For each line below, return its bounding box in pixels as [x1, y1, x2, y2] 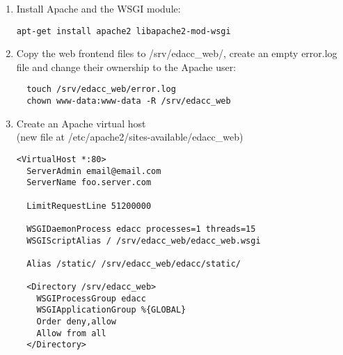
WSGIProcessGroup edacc [36, 293, 146, 303]
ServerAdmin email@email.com [26, 166, 161, 176]
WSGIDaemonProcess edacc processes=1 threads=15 [26, 223, 256, 234]
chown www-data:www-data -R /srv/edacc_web [26, 96, 231, 106]
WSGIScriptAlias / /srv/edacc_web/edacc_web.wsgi [26, 235, 261, 246]
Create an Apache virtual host [16, 116, 146, 130]
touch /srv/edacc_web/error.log [26, 84, 176, 95]
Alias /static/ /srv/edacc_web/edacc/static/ [26, 258, 241, 269]
